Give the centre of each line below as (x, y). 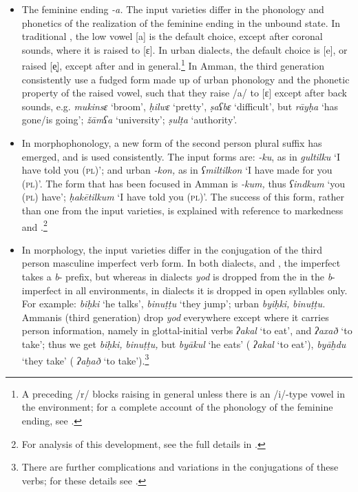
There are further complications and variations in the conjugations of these (180, 467)
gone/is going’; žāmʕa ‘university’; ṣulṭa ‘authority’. (129, 120)
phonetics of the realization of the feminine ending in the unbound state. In (181, 22)
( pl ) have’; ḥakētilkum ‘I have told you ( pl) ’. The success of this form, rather (183, 197)
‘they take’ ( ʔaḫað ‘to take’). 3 (85, 359)
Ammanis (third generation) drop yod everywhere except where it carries (175, 317)
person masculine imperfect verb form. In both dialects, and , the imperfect (181, 263)
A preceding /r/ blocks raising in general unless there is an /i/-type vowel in (183, 393)
